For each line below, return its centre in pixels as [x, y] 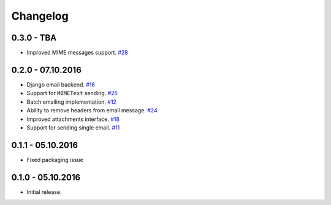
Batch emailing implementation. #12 [71, 102]
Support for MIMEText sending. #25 [72, 93]
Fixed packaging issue [55, 160]
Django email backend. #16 [61, 84]
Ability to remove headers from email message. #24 [92, 110]
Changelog [40, 16]
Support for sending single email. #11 [73, 127]
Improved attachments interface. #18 [73, 119]
